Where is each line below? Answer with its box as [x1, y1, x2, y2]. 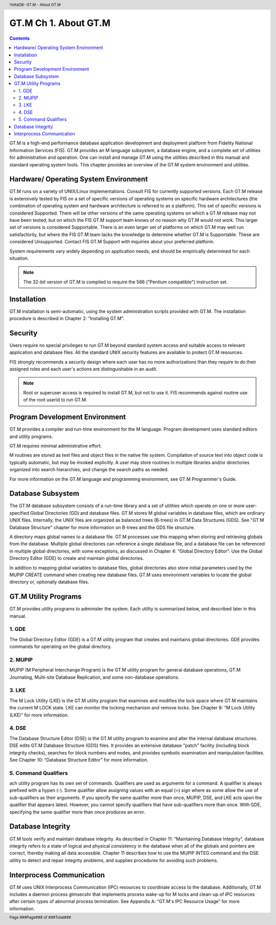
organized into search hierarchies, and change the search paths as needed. [9, 467, 169, 473]
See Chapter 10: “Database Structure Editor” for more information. [9, 756, 149, 763]
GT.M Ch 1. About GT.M [9, 17, 111, 29]
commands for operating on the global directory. [9, 643, 112, 650]
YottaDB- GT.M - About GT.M [9, 2, 61, 7]
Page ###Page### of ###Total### [9, 915, 72, 920]
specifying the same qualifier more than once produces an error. [9, 809, 146, 815]
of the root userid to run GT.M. [23, 397, 87, 403]
